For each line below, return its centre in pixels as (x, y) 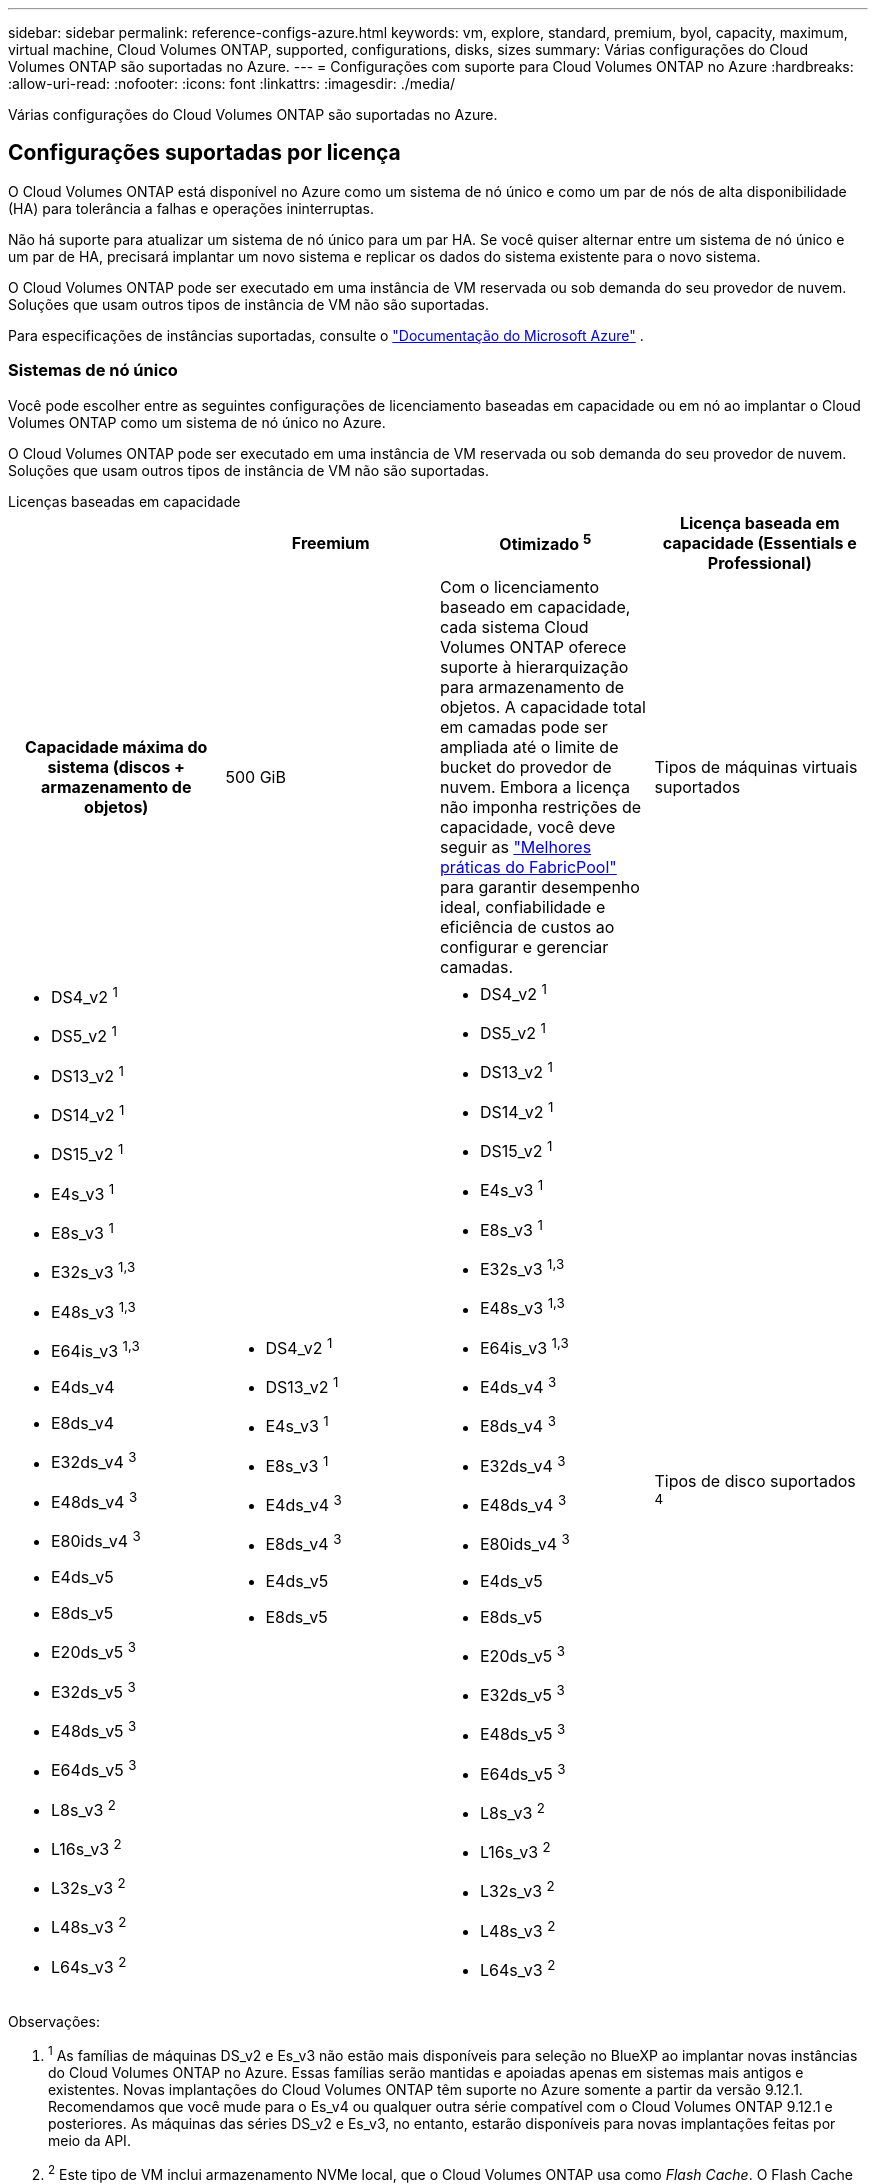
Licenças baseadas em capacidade (124, 501)
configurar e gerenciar (524, 946)
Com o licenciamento (520, 586)
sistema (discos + (116, 766)
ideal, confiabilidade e (523, 906)
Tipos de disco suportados (755, 1480)
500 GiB (255, 776)
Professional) (759, 562)
